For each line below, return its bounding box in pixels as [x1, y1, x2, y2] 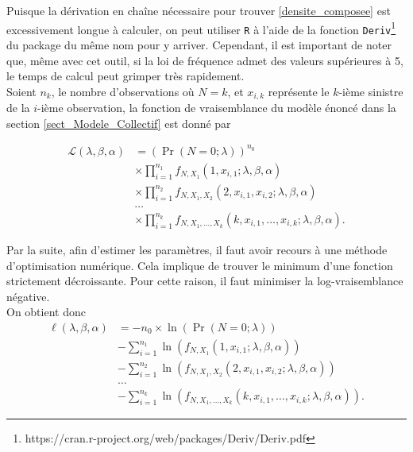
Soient [6, 83, 37, 99]
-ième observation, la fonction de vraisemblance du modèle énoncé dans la [37, 99, 396, 116]
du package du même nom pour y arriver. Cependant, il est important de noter [6, 36, 392, 52]
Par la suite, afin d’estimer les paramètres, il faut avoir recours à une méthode [6, 241, 388, 257]
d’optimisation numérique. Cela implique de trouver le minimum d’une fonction [6, 257, 393, 273]
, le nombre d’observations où [51, 83, 195, 99]
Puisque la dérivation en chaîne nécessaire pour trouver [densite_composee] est [6, 2, 391, 18]
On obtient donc [6, 303, 86, 320]
